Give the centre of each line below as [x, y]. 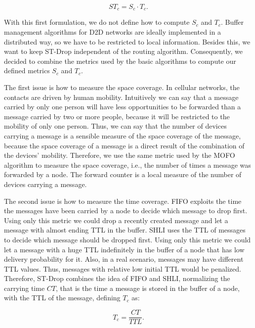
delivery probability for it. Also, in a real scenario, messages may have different [124, 259]
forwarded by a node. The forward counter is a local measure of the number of [123, 174]
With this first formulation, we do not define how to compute [97, 22]
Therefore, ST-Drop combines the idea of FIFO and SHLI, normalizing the [117, 278]
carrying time [24, 288]
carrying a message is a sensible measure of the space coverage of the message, [123, 135]
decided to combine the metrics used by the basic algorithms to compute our [120, 61]
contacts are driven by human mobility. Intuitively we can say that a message [121, 97]
